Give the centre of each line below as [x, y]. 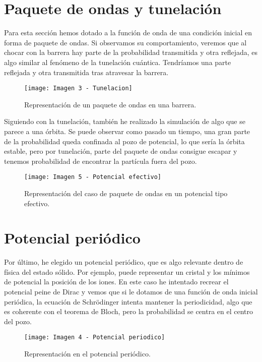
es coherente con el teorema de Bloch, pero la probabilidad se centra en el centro [129, 311]
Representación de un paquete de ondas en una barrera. [110, 104]
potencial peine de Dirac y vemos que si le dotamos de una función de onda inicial [131, 292]
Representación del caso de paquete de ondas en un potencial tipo [126, 193]
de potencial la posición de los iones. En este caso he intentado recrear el [116, 282]
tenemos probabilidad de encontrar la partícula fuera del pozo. [101, 161]
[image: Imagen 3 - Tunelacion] [78, 88]
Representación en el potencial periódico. [87, 354]
